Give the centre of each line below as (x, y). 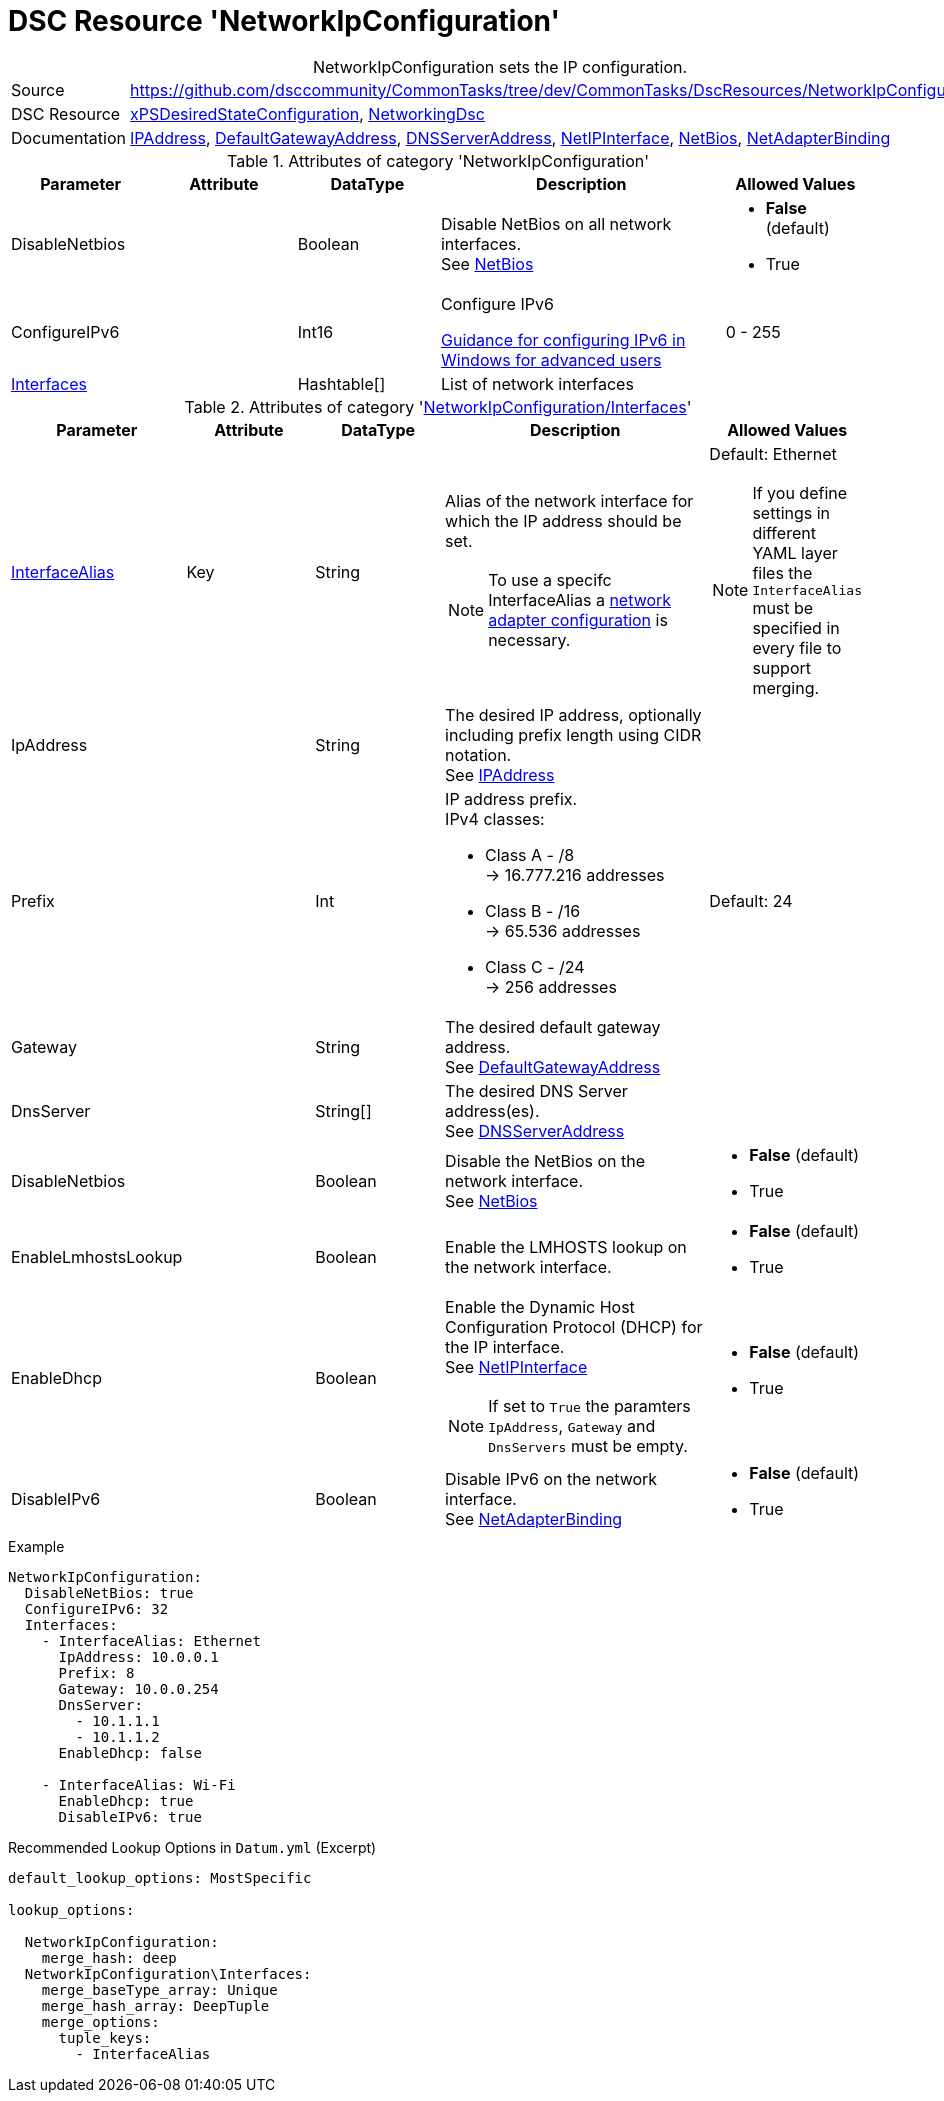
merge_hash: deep (109, 1957)
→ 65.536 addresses (563, 930)
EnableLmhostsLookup (97, 1256)
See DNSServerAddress (535, 1130)
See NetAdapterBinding (534, 1518)
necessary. (529, 640)
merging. (786, 687)
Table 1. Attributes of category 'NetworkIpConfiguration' (438, 160)
